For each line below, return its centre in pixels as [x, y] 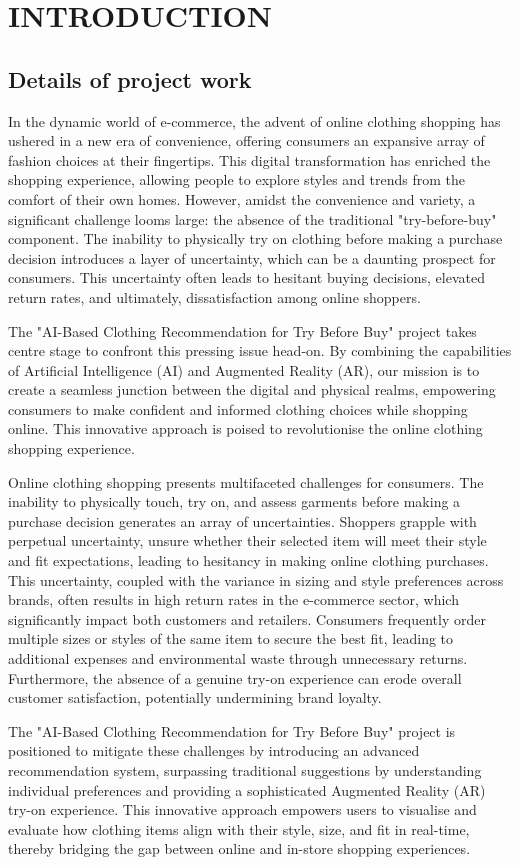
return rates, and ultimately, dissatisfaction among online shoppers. [214, 296]
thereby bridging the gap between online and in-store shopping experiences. [239, 848]
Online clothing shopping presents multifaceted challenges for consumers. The [246, 481]
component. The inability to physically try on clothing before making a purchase [255, 238]
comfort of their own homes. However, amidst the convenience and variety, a [242, 198]
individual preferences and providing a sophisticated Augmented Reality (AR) [247, 789]
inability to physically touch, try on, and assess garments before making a [234, 501]
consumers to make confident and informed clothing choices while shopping [238, 408]
